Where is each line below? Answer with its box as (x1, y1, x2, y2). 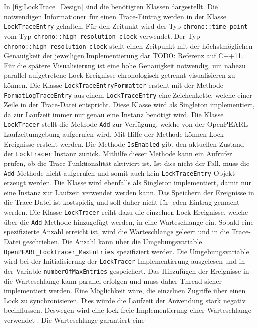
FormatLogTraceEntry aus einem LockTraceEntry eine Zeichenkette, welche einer (4, 89, 252, 100)
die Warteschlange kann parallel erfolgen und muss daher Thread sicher (4, 275, 222, 286)
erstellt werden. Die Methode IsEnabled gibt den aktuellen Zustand (36, 138, 244, 149)
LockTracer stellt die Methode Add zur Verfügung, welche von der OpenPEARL (4, 119, 248, 129)
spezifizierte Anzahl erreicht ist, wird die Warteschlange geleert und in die (4, 226, 229, 237)
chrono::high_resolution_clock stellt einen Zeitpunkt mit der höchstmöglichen (4, 40, 253, 51)
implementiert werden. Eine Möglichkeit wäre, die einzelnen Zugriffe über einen (4, 285, 246, 296)
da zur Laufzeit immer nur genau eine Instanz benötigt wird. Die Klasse (4, 109, 224, 119)
